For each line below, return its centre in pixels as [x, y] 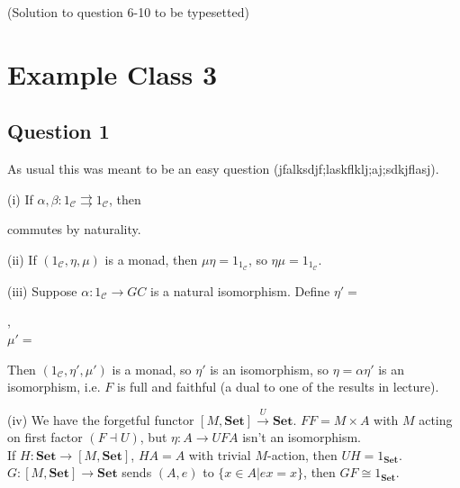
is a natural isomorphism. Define [240, 290]
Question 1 [59, 131]
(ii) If [22, 259]
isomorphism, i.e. [54, 387]
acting [436, 419]
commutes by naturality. [74, 229]
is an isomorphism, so [269, 369]
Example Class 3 [113, 73]
